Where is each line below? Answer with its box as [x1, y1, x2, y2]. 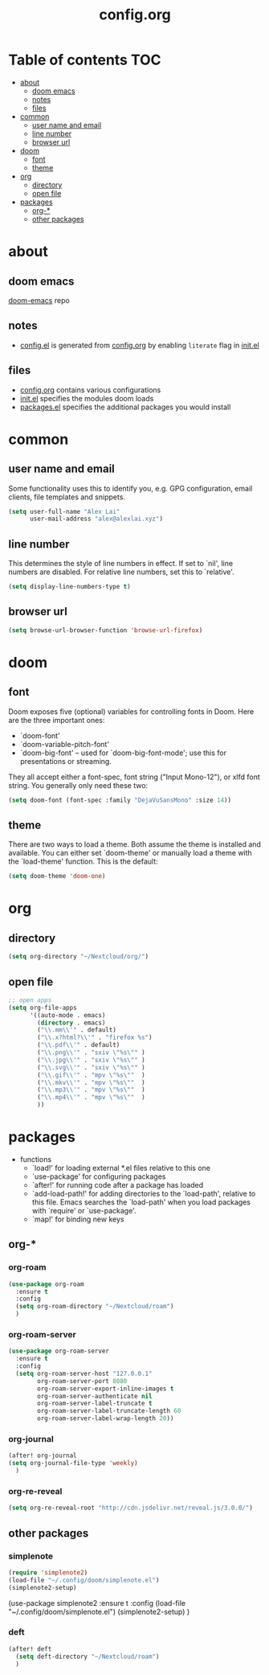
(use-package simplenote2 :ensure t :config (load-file [8, 1598, 186, 1607]
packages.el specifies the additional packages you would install [19, 402, 231, 412]
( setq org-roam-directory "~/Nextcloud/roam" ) [15, 1303, 174, 1311]
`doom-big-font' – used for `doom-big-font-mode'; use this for [19, 748, 227, 757]
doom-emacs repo [8, 295, 70, 305]
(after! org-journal [8, 1451, 78, 1460]
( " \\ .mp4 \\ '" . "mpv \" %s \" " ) [37, 1094, 146, 1102]
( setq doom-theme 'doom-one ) [8, 872, 106, 881]
